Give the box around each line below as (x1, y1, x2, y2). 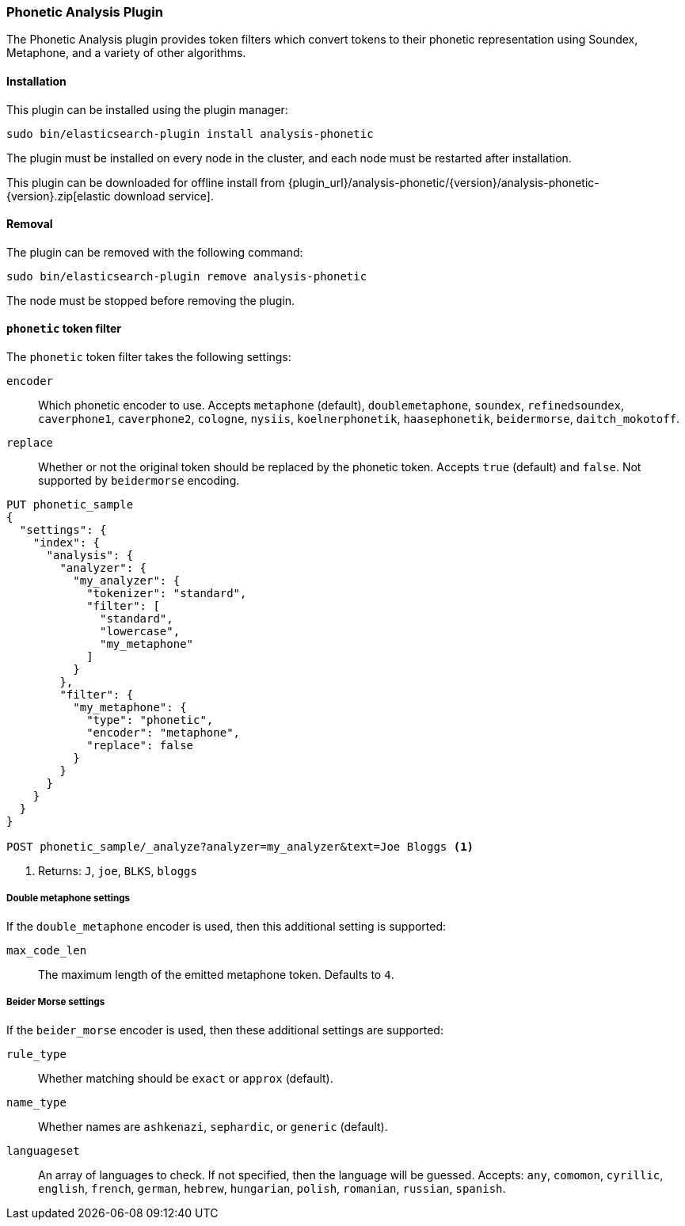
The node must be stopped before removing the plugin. (6, 293, 295, 307)
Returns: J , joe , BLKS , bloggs (38, 864, 197, 878)
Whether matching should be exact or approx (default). (38, 1071, 333, 1085)
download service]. (113, 188, 214, 203)
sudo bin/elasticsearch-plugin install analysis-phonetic (6, 127, 374, 140)
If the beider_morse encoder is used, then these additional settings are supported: (6, 1022, 443, 1037)
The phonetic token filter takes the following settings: (6, 350, 291, 364)
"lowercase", (100, 625, 181, 638)
